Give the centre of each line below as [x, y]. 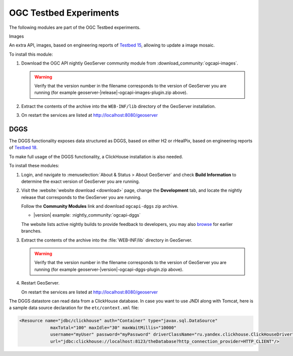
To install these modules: [34, 166]
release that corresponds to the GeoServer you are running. [81, 197]
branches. [31, 231]
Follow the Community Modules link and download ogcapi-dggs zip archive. [100, 206]
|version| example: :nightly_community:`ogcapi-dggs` [87, 215]
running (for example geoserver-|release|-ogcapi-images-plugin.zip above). [111, 92]
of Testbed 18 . [23, 148]
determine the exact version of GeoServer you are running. [81, 181]
